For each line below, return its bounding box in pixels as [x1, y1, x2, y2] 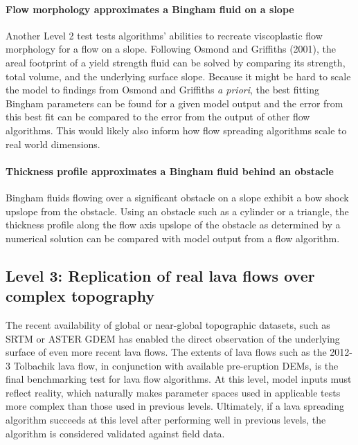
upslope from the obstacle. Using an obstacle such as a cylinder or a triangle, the [6, 203, 349, 218]
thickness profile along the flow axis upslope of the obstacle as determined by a [6, 217, 341, 232]
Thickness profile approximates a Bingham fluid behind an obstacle [6, 163, 334, 178]
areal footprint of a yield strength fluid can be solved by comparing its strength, [6, 55, 346, 69]
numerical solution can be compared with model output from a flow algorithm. [6, 230, 340, 245]
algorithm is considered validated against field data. [6, 426, 225, 440]
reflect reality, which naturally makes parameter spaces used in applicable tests [6, 385, 341, 399]
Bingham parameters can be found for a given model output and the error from [6, 96, 343, 110]
